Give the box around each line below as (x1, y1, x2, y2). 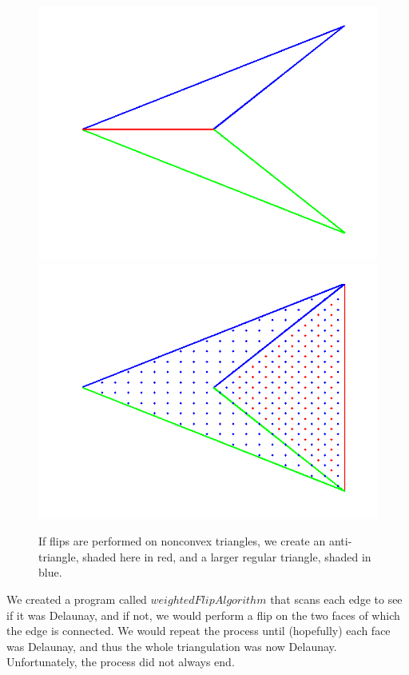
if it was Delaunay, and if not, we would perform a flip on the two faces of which (6, 606, 400, 623)
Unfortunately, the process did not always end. (6, 653, 235, 670)
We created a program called (6, 590, 147, 607)
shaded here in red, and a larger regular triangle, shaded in (82, 548, 371, 565)
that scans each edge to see (270, 590, 403, 607)
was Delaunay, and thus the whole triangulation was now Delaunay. (6, 637, 337, 654)
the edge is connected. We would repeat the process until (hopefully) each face (6, 622, 391, 639)
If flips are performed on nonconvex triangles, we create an (38, 533, 326, 549)
